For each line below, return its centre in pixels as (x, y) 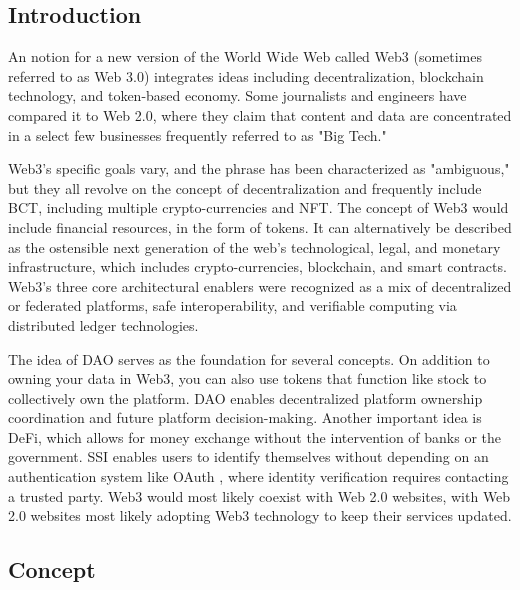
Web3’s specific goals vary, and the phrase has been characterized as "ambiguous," (259, 168)
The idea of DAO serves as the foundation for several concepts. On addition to (249, 358)
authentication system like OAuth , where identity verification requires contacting (258, 476)
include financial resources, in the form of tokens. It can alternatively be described (260, 226)
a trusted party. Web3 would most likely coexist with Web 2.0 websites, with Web (259, 495)
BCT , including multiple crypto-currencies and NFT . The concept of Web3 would (258, 207)
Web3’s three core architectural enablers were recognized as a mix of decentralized (260, 285)
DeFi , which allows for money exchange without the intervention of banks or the (255, 436)
